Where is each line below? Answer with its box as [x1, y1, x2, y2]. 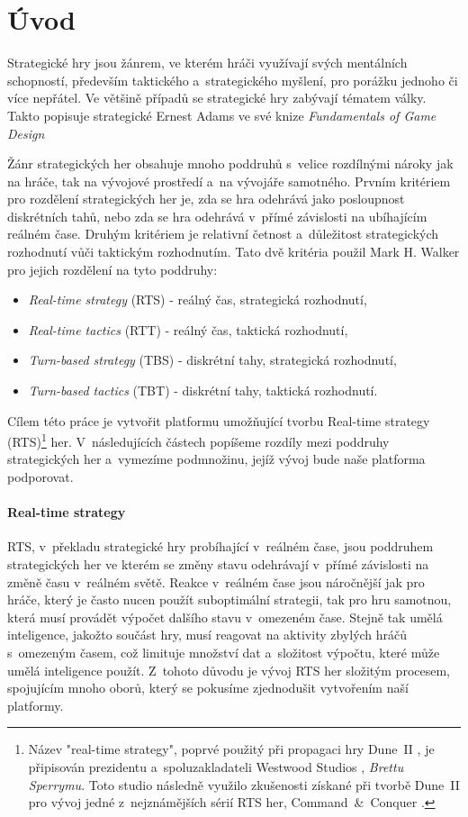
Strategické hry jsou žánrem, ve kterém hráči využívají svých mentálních [7, 53, 408, 72]
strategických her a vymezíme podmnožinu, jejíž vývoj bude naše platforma [7, 449, 426, 468]
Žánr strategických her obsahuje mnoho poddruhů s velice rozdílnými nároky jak [7, 154, 454, 173]
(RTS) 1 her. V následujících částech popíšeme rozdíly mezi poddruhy [7, 430, 390, 450]
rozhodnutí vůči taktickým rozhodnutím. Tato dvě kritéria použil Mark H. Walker [7, 242, 460, 261]
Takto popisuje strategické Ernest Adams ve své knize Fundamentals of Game [7, 105, 436, 124]
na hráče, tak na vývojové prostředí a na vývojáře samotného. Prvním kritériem [7, 171, 451, 190]
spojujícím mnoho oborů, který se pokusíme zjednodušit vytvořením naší [7, 678, 409, 697]
